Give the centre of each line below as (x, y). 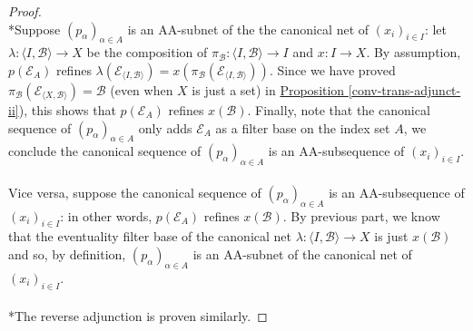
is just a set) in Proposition (268, 89)
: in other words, (106, 215)
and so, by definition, (67, 253)
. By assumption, (414, 52)
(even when (142, 89)
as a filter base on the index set (303, 127)
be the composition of (147, 52)
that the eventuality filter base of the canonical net (150, 236)
